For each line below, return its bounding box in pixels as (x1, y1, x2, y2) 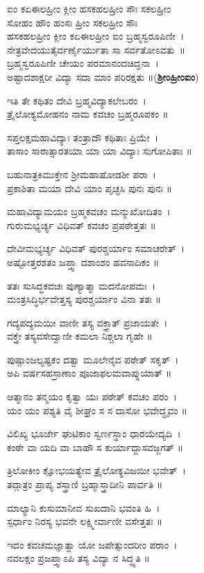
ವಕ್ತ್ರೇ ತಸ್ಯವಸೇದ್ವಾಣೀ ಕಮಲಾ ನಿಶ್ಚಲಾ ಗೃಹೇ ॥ (7, 329, 153, 343)
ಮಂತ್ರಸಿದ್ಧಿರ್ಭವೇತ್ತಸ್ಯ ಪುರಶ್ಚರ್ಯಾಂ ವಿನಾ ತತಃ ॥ (7, 292, 162, 306)
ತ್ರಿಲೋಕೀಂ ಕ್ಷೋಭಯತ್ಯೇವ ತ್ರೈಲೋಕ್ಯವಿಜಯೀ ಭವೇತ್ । (7, 463, 186, 478)
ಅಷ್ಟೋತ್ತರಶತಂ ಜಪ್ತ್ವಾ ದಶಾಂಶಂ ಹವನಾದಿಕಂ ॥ (7, 254, 160, 269)
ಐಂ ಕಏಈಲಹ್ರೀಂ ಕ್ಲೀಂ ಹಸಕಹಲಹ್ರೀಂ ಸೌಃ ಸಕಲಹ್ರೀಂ (7, 1, 171, 15)
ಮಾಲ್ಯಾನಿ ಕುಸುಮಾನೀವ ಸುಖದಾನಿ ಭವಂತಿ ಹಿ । (7, 500, 160, 515)
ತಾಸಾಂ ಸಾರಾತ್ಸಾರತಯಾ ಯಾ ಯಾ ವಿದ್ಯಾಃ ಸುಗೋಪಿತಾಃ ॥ (7, 143, 192, 158)
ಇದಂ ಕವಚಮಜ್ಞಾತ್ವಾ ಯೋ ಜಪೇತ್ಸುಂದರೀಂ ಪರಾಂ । (7, 537, 178, 551)
